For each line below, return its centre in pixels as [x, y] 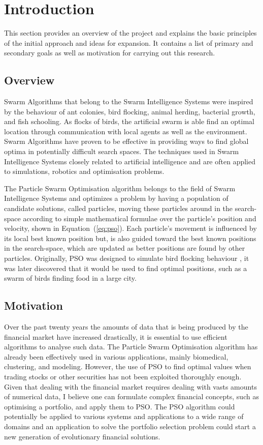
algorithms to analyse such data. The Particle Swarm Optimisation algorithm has [131, 347]
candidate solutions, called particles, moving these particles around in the [119, 208]
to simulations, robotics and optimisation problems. [84, 171]
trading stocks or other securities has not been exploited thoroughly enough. [123, 376]
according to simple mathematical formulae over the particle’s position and [140, 218]
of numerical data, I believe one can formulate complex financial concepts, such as [131, 396]
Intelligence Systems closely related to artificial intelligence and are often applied [130, 161]
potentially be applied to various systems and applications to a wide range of [124, 416]
